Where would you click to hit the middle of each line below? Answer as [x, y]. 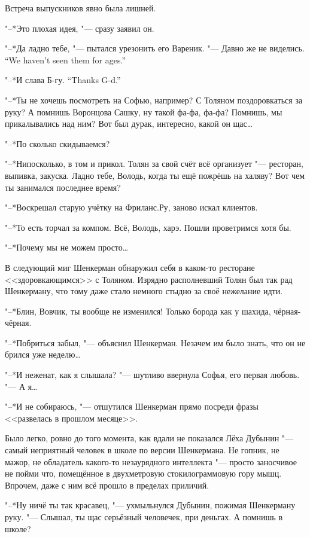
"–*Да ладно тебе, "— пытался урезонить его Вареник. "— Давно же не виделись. [155, 48]
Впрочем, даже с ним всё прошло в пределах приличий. [107, 485]
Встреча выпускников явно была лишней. [80, 8]
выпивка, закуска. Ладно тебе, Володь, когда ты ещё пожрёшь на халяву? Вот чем [155, 175]
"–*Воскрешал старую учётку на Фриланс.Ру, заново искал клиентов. [131, 207]
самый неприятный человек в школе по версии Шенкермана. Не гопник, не [142, 450]
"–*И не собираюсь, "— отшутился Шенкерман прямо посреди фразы [132, 406]
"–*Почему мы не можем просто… [67, 247]
